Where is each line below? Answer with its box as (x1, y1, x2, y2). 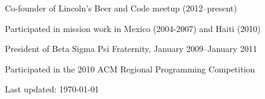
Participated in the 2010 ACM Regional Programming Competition (5, 62, 255, 75)
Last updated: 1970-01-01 (5, 83, 99, 95)
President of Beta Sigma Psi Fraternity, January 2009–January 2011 (5, 42, 257, 55)
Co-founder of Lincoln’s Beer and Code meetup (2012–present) (5, 2, 237, 14)
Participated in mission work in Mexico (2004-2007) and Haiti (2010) (5, 22, 261, 34)
